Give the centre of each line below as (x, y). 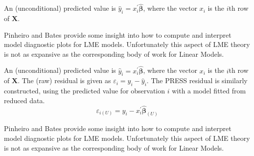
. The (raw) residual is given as (64, 80)
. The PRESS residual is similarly (197, 80)
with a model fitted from (209, 91)
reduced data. (24, 100)
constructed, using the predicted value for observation (85, 91)
